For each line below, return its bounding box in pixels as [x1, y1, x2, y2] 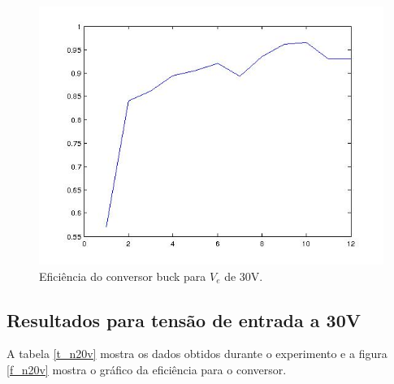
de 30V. [224, 267, 263, 284]
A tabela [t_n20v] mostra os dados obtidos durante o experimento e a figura [6, 345, 388, 362]
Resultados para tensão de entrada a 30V [6, 307, 362, 332]
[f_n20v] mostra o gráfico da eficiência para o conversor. [6, 360, 287, 378]
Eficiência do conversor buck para [39, 267, 206, 284]
